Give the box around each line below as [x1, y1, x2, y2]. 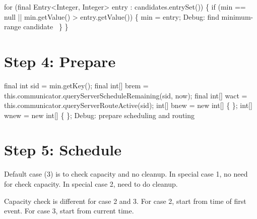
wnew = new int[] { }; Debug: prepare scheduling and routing [4, 109, 195, 120]
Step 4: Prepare [4, 50, 116, 71]
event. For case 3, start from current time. [4, 205, 134, 216]
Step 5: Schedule [4, 139, 121, 160]
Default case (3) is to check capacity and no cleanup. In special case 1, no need [4, 169, 248, 179]
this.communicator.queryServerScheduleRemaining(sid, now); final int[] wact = [4, 90, 247, 100]
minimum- [221, 11, 253, 22]
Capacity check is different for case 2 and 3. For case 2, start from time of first [4, 195, 246, 206]
